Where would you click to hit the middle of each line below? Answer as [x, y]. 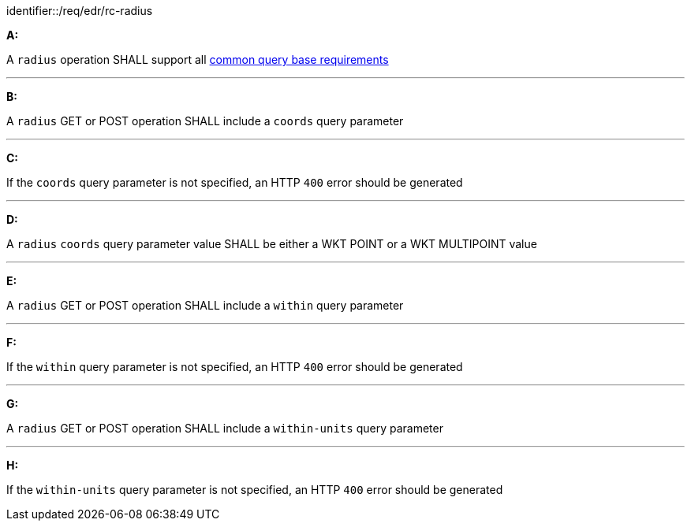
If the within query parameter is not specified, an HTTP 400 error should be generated [235, 367]
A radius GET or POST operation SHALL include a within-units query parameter [225, 428]
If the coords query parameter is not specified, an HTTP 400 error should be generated [235, 182]
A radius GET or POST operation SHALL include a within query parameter [205, 305]
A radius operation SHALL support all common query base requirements [198, 59]
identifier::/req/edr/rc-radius [80, 11]
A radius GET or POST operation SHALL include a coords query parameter [205, 121]
